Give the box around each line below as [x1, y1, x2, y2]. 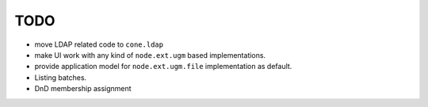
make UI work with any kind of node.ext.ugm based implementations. [34, 50, 266, 59]
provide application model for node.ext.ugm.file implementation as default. [34, 62, 292, 71]
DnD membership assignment [34, 84, 132, 94]
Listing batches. [34, 72, 87, 82]
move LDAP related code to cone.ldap [34, 40, 164, 49]
